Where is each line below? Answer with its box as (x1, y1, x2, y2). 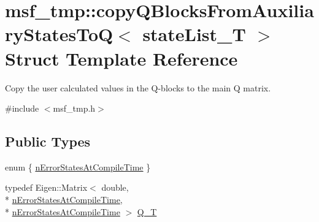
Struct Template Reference (5, 45, 238, 71)
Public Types (5, 132, 91, 151)
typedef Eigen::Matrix (5, 181, 88, 194)
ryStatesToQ (5, 21, 113, 47)
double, (101, 181, 129, 194)
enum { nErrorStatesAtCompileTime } (5, 160, 151, 173)
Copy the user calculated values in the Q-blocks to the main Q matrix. (5, 81, 271, 94)
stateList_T (142, 21, 246, 47)
